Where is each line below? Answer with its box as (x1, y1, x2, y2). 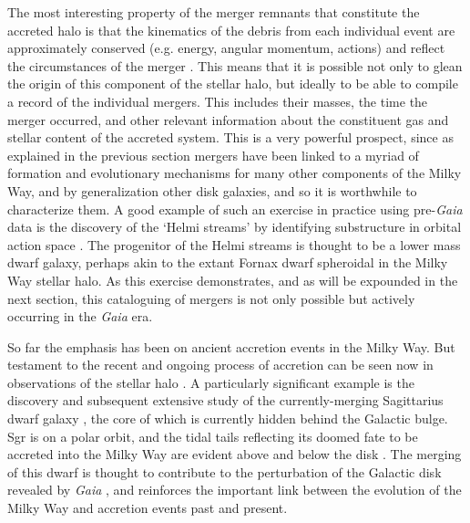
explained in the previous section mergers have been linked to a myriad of (7, 145, 419, 164)
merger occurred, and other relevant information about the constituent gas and (7, 110, 449, 129)
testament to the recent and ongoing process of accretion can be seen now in (7, 355, 434, 374)
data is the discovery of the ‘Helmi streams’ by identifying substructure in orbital (7, 217, 462, 236)
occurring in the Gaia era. (7, 307, 153, 326)
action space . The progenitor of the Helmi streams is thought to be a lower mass (7, 235, 461, 254)
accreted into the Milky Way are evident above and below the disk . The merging (7, 445, 462, 464)
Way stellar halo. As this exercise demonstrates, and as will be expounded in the (7, 270, 458, 289)
